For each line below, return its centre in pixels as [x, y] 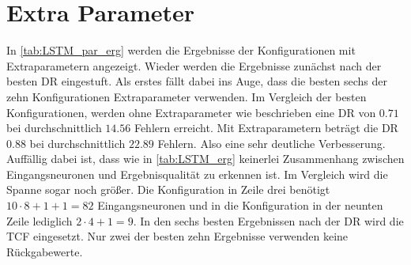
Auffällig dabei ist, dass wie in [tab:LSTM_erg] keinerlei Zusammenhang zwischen [205, 159]
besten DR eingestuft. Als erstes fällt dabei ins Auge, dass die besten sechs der [197, 81]
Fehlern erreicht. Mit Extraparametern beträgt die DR [266, 128]
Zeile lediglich [40, 220]
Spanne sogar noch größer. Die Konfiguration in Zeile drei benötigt [168, 189]
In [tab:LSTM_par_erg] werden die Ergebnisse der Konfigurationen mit [181, 50]
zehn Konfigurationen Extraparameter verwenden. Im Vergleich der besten [187, 96]
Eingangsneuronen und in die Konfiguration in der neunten [240, 205]
